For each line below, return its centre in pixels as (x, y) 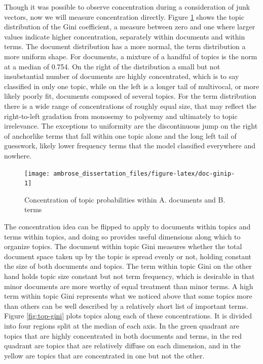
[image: (37, 173)
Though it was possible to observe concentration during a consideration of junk (127, 7)
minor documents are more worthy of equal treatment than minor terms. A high (129, 286)
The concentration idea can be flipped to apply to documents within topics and (127, 226)
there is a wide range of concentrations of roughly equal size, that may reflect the (130, 106)
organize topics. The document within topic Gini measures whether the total (123, 246)
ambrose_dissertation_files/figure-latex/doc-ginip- (144, 173)
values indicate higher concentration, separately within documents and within (125, 36)
